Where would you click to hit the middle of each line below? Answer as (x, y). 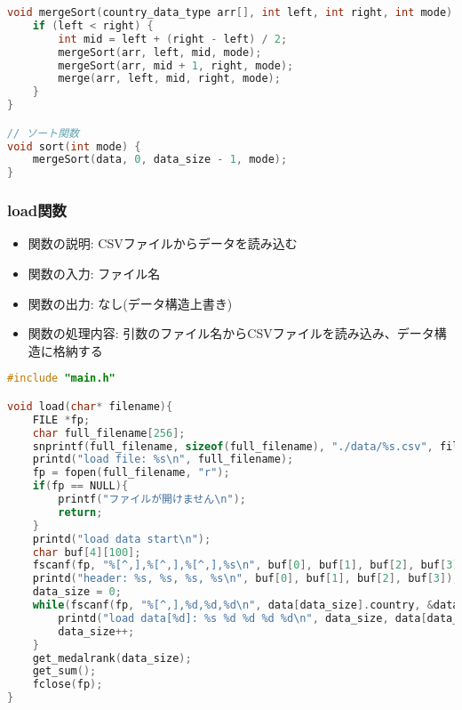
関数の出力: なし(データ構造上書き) (130, 303)
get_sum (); (64, 671)
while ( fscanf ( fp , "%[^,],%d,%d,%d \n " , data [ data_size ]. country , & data (246, 605)
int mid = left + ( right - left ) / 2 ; (173, 39)
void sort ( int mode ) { (74, 146)
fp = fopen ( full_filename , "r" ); (131, 473)
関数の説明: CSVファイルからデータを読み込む (163, 243)
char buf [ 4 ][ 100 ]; (87, 552)
